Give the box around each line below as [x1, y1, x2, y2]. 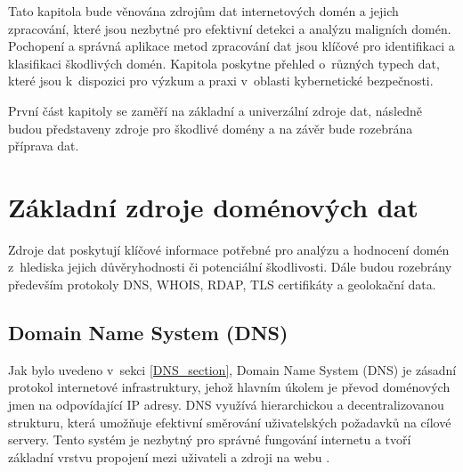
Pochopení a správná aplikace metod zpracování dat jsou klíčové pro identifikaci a [8, 37, 455, 55]
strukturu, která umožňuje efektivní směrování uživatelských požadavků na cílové [8, 412, 451, 431]
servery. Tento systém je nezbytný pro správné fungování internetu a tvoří [8, 430, 411, 449]
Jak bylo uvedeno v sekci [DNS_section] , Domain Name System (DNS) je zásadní [8, 360, 457, 378]
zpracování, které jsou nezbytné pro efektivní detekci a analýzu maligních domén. [8, 19, 451, 37]
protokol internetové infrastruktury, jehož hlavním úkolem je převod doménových [8, 378, 451, 396]
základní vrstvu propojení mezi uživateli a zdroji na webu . [8, 447, 330, 466]
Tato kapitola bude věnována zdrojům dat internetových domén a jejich [8, 2, 399, 20]
